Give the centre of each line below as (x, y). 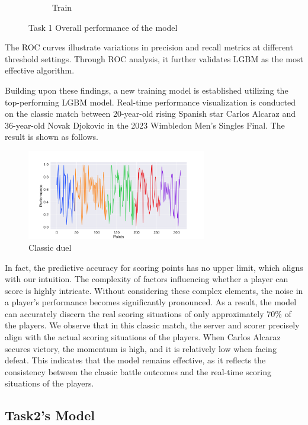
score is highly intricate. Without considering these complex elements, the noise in (154, 290)
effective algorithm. (40, 70)
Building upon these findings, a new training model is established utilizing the (147, 90)
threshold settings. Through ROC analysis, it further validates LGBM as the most (154, 58)
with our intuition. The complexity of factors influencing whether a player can (147, 279)
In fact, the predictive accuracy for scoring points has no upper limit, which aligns (154, 267)
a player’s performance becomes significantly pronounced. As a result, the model (151, 302)
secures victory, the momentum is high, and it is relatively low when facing (141, 348)
